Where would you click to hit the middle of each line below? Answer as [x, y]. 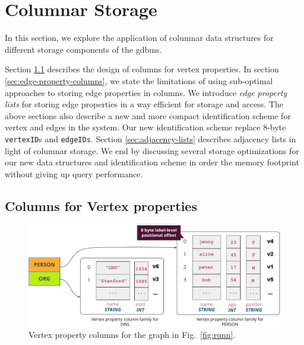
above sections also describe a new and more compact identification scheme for [148, 115]
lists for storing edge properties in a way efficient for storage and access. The [144, 104]
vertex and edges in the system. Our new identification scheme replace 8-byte [145, 127]
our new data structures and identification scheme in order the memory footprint [152, 162]
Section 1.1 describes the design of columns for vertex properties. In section [142, 69]
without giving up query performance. [74, 173]
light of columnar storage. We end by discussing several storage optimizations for [152, 150]
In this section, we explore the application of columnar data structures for [139, 38]
